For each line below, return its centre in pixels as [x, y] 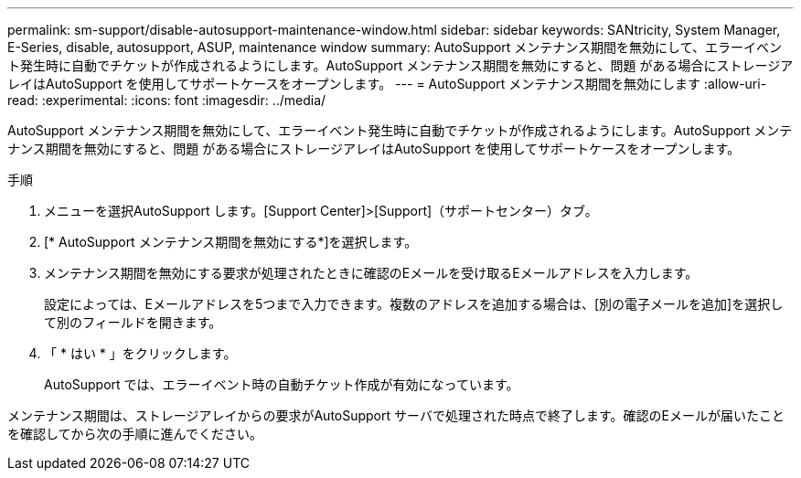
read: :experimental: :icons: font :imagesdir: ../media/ [167, 100]
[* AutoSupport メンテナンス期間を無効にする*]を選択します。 [231, 242]
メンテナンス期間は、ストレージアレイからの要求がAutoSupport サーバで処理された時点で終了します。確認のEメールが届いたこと [396, 415]
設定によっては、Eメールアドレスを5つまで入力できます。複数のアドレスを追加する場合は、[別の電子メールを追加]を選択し [414, 304]
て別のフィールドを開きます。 [133, 322]
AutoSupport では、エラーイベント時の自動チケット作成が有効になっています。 [282, 384]
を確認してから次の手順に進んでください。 [135, 434]
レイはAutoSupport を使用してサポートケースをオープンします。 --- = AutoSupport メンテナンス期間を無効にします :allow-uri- [387, 84]
